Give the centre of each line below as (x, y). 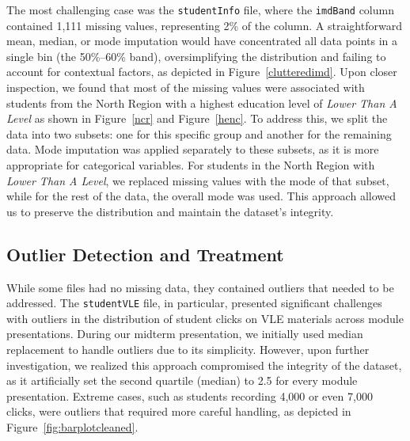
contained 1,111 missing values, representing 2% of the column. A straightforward (204, 25)
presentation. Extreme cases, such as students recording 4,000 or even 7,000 (190, 395)
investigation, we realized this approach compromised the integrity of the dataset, (204, 365)
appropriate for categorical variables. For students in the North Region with (191, 165)
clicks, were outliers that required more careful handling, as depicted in (179, 411)
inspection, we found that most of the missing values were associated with (186, 87)
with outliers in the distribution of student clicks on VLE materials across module (205, 318)
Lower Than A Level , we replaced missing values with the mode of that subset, (198, 180)
